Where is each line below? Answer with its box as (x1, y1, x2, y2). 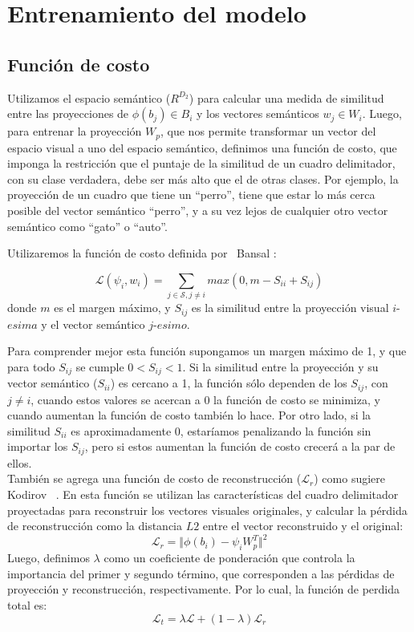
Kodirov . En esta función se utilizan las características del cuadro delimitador (7, 486, 399, 503)
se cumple (75, 358, 124, 375)
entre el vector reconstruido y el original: (202, 517, 404, 534)
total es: (7, 596, 47, 613)
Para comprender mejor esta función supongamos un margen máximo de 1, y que (7, 342, 407, 359)
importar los (7, 438, 68, 455)
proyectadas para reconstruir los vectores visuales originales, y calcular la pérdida (7, 501, 408, 518)
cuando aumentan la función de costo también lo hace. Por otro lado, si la (7, 407, 371, 423)
